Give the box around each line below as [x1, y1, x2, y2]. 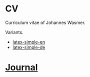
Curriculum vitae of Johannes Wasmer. [5, 19, 86, 25]
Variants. [5, 29, 23, 35]
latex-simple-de [12, 44, 45, 50]
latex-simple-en [12, 38, 45, 45]
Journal [5, 62, 38, 73]
